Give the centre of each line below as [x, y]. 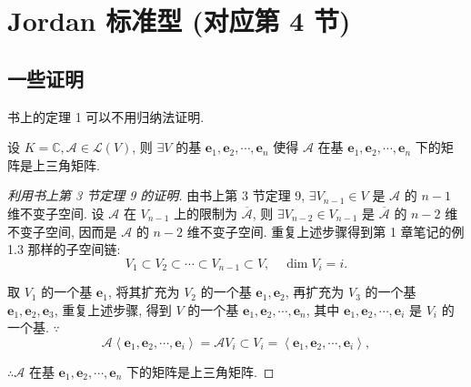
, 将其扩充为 [144, 292]
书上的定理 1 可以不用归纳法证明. [106, 116]
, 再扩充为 [315, 292]
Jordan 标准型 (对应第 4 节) [179, 20]
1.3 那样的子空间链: [64, 249]
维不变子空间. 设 [56, 213]
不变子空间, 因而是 [62, 231]
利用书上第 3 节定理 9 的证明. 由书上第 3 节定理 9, [156, 195]
